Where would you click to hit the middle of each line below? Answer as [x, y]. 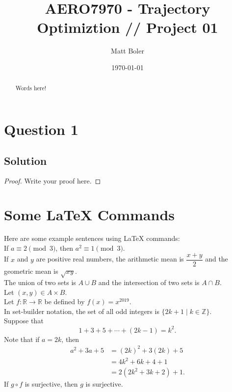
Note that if [22, 339]
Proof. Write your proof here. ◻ [52, 181]
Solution [26, 160]
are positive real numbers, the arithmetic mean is [110, 259]
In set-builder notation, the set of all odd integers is [82, 311]
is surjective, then [51, 384]
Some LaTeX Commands [90, 215]
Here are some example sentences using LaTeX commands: [92, 238]
